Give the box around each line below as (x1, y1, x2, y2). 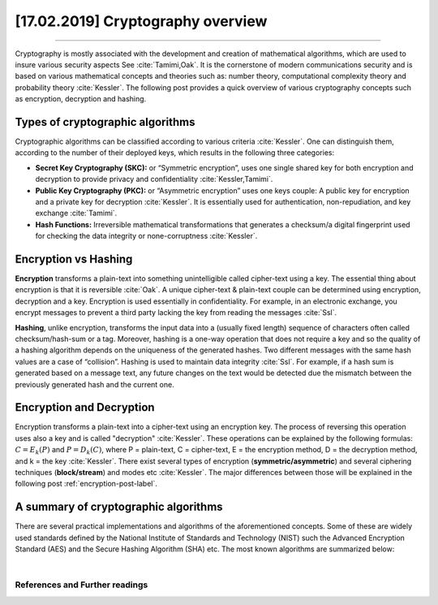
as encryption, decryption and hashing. (15, 94, 147, 104)
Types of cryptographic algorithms (15, 115, 195, 129)
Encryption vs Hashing (15, 252, 133, 266)
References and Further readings (15, 579, 148, 590)
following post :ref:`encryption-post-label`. (15, 479, 158, 489)
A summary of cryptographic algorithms (15, 500, 223, 514)
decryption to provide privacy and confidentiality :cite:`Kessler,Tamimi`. (35, 175, 273, 184)
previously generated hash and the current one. (15, 379, 174, 389)
